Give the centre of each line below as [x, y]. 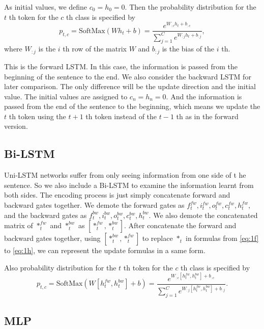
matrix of [19, 225]
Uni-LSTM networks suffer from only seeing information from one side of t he [125, 175]
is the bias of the [188, 49]
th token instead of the [121, 116]
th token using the [37, 116]
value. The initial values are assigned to [66, 96]
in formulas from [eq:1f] [222, 238]
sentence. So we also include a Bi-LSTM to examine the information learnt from [129, 185]
